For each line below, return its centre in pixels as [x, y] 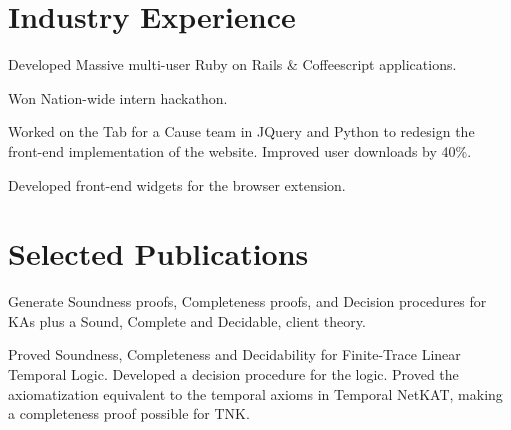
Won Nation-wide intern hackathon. [118, 97]
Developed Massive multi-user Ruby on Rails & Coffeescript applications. [232, 64]
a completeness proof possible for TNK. [129, 413]
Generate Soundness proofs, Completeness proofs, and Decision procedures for [247, 301]
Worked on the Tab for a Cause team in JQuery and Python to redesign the [241, 131]
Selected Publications [158, 253]
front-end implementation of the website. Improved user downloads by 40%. [240, 150]
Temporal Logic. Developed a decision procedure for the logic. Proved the [233, 374]
